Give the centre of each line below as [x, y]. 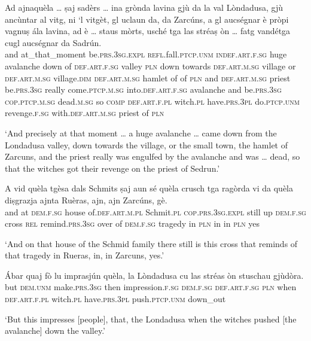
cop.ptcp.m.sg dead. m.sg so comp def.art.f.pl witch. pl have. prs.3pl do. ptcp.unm [152, 101]
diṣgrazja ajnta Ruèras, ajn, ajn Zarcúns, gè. [86, 200]
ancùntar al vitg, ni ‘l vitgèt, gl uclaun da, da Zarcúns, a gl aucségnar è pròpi [147, 19]
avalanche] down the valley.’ [55, 331]
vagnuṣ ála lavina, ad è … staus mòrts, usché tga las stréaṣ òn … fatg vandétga [148, 31]
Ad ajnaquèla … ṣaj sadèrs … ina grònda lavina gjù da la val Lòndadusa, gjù [144, 7]
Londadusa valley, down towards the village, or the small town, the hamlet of [147, 144]
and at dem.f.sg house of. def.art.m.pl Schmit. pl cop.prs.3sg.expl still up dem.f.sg [155, 211]
